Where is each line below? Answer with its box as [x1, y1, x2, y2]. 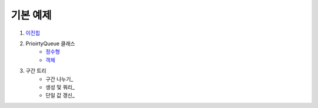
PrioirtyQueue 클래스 [25, 40, 75, 47]
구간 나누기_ [45, 75, 74, 82]
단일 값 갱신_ [45, 92, 75, 99]
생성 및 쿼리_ [45, 83, 75, 90]
